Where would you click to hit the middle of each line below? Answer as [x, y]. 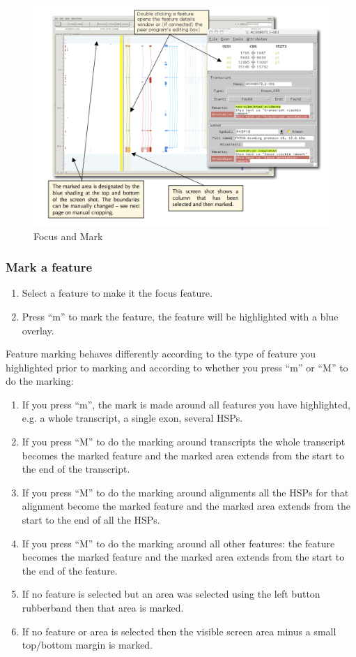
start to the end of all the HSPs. [91, 520]
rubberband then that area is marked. [103, 608]
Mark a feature [49, 267]
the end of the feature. [70, 570]
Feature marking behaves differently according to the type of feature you [161, 354]
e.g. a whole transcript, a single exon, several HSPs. [132, 418]
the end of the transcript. [76, 469]
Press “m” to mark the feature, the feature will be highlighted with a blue [180, 316]
